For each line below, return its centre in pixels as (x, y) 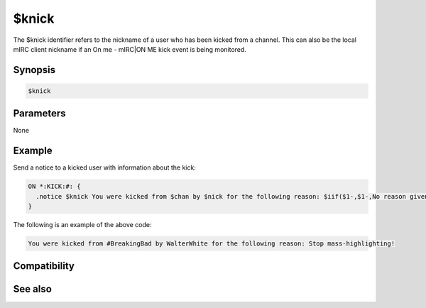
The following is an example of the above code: (82, 225)
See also (33, 288)
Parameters (39, 114)
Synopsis (34, 70)
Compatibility (44, 266)
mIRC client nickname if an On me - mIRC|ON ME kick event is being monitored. (130, 49)
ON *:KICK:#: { (54, 187)
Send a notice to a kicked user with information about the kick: (105, 167)
